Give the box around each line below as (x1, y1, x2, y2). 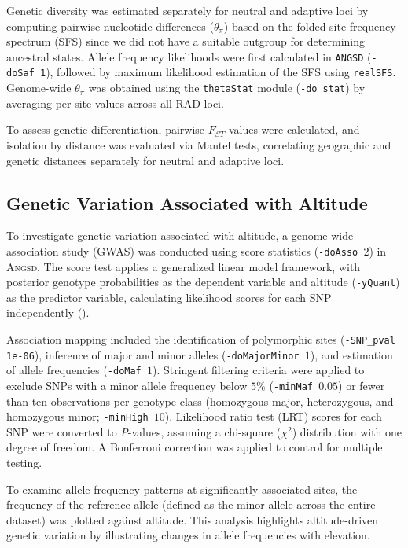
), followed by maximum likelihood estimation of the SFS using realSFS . (46, 64, 396, 80)
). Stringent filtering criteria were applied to (152, 362, 365, 378)
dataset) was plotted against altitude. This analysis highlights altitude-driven (6, 511, 379, 528)
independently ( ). (6, 304, 90, 321)
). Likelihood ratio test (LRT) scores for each (164, 408, 382, 425)
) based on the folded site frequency (223, 17, 396, 34)
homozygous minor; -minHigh (6, 408, 149, 425)
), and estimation (310, 346, 393, 362)
